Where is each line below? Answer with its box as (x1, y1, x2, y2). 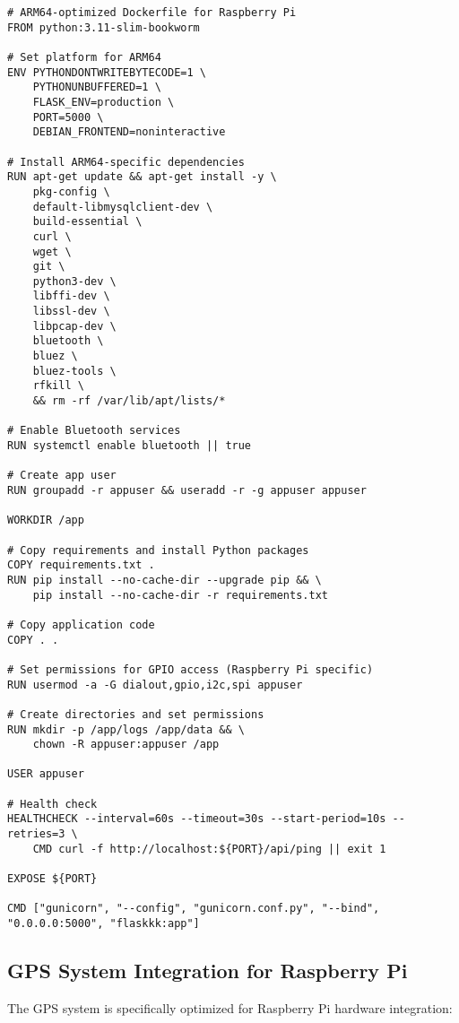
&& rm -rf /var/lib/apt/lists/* (32, 394, 226, 408)
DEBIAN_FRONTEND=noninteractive (32, 126, 226, 139)
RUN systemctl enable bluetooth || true (7, 439, 252, 453)
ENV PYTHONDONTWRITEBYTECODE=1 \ (7, 65, 206, 79)
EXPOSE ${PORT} (7, 872, 98, 886)
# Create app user (7, 469, 117, 482)
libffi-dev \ (32, 290, 110, 303)
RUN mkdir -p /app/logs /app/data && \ (7, 723, 245, 736)
